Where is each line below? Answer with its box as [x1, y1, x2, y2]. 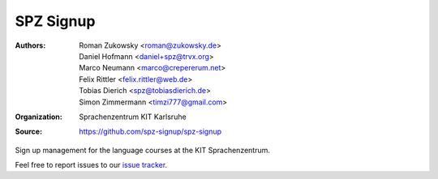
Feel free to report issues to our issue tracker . [15, 160, 168, 170]
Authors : [15, 40, 46, 50]
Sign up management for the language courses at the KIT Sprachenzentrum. [15, 145, 271, 155]
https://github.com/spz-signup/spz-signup [79, 126, 222, 137]
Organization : [15, 112, 62, 121]
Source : [15, 126, 43, 137]
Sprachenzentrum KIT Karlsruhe [79, 112, 187, 121]
